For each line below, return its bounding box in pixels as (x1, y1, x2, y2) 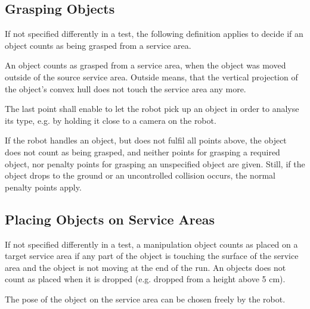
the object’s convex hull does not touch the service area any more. (5, 82, 246, 95)
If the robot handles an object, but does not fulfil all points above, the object (5, 134, 287, 146)
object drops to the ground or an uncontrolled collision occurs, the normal (5, 169, 275, 182)
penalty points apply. (5, 180, 82, 193)
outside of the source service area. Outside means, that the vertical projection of (5, 70, 298, 83)
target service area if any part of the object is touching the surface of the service (5, 249, 299, 262)
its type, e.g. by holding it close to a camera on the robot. (5, 114, 216, 126)
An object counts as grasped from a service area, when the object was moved (5, 59, 286, 71)
